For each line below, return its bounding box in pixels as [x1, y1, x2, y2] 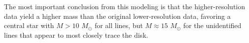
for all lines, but [94, 20, 143, 30]
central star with [4, 20, 54, 30]
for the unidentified [183, 20, 242, 30]
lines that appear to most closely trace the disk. [4, 29, 148, 40]
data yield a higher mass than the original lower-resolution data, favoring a [4, 11, 231, 21]
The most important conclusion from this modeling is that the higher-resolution [4, 1, 246, 11]
